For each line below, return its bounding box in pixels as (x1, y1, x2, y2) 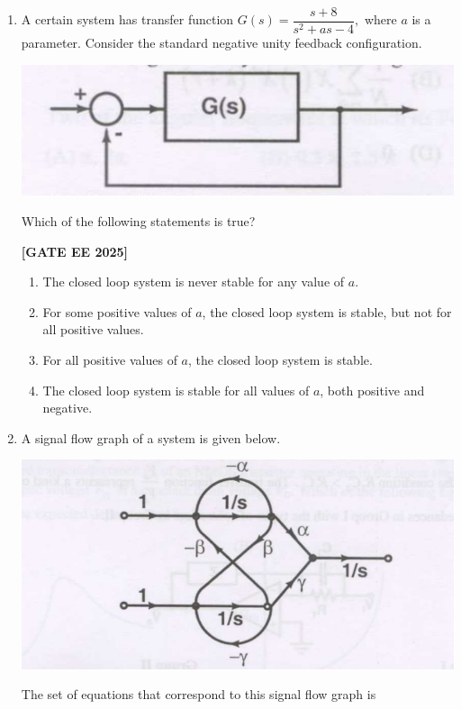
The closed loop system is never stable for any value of (42, 272, 345, 291)
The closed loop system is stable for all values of (42, 380, 310, 399)
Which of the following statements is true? (21, 212, 256, 231)
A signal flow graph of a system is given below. (21, 428, 281, 447)
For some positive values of (42, 302, 192, 321)
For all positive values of (42, 350, 177, 369)
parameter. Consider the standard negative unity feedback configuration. (21, 33, 422, 52)
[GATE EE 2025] (21, 241, 129, 260)
